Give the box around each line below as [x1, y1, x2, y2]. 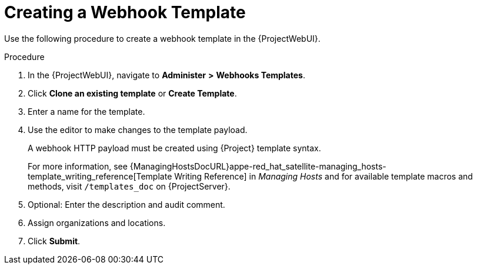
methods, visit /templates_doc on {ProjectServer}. [28, 181, 231, 191]
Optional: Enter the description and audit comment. [28, 199, 225, 210]
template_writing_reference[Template [28, 171, 172, 181]
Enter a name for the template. [28, 106, 145, 117]
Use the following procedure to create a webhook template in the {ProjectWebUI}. [4, 33, 321, 44]
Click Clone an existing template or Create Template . [28, 88, 237, 98]
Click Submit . [28, 235, 81, 246]
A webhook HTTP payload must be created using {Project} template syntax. [28, 142, 321, 153]
